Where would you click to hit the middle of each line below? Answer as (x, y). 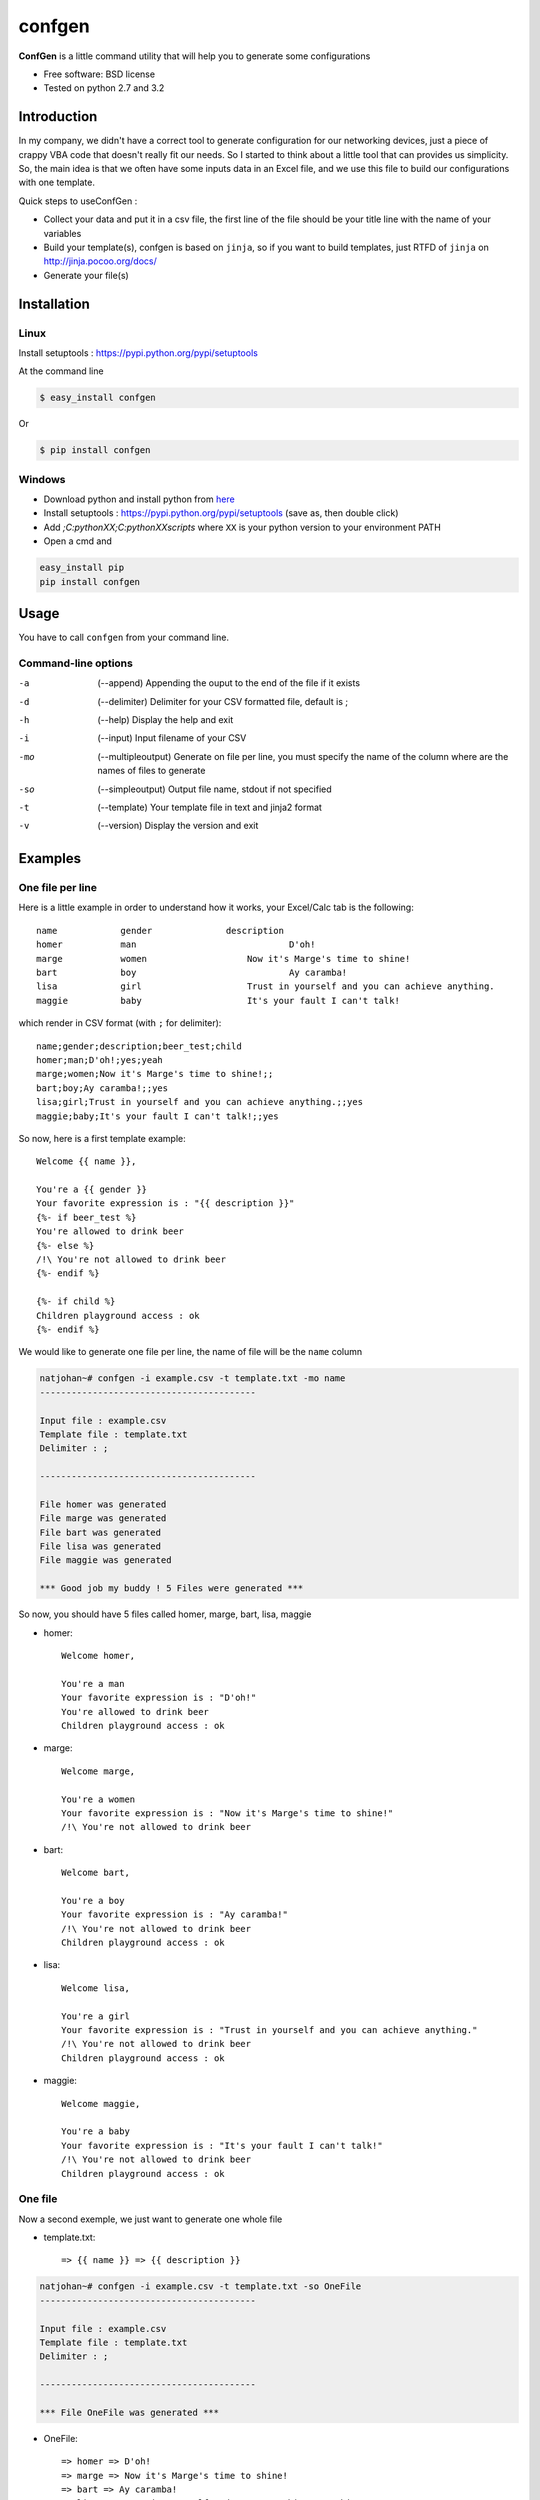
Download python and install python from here (139, 499)
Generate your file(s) (86, 275)
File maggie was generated (105, 1560)
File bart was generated (100, 1532)
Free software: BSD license (99, 74)
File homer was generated (103, 1504)
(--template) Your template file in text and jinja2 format (209, 807)
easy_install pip (82, 568)
